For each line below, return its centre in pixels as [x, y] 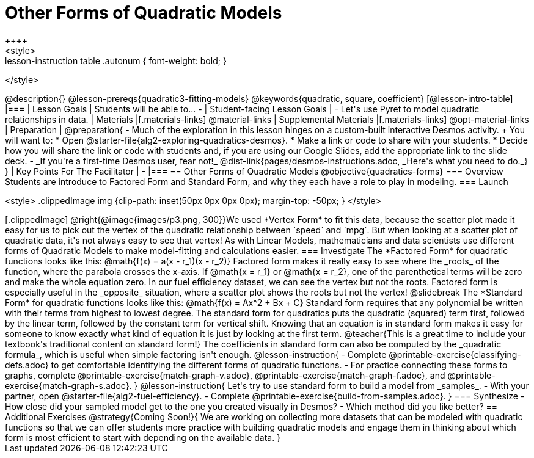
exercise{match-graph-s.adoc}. [68, 385]
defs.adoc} [27, 365]
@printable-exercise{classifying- [455, 354]
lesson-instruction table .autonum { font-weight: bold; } [116, 60]
